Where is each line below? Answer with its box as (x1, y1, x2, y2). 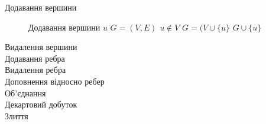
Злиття (5, 109, 28, 122)
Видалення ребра (5, 63, 66, 76)
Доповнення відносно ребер (5, 75, 105, 87)
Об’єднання (5, 86, 46, 99)
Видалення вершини (5, 41, 77, 53)
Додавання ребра (5, 52, 65, 64)
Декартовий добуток (5, 98, 77, 110)
